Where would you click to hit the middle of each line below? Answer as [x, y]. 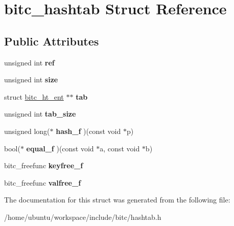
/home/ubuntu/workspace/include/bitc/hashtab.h [83, 217]
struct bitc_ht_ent [34, 96]
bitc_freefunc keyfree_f [44, 165]
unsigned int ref [29, 62]
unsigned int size [31, 80]
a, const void [120, 148]
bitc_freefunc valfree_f [43, 182]
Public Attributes [52, 41]
